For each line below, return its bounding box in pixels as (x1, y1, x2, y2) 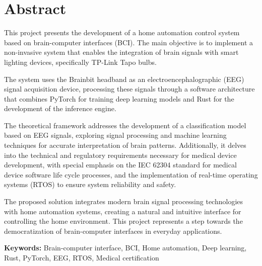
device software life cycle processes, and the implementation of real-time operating (4, 169, 258, 180)
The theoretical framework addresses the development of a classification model (4, 120, 246, 130)
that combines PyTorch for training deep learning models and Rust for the (4, 93, 234, 104)
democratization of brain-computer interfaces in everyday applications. (4, 225, 222, 236)
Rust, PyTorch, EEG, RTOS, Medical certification (4, 252, 159, 262)
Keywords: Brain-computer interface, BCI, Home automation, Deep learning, (4, 242, 247, 253)
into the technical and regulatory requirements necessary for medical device (4, 149, 237, 160)
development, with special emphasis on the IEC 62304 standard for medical (4, 159, 237, 170)
